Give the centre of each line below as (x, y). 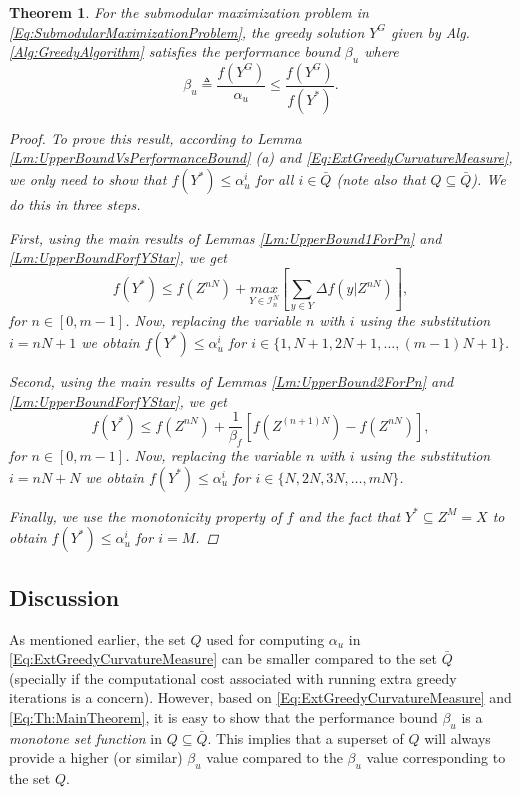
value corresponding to (436, 757)
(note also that (381, 179)
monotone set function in (86, 737)
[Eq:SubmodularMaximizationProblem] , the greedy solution (187, 31)
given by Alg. (430, 31)
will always (457, 737)
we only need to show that (88, 179)
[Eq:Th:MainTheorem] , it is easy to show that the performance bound (223, 716)
